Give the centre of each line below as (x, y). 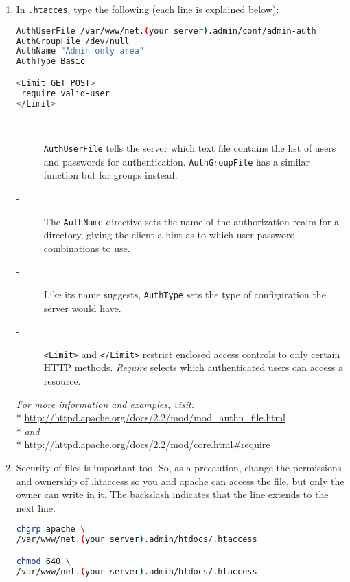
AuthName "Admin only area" (80, 51)
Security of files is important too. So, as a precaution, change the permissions (179, 468)
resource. (62, 381)
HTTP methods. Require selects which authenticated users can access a (194, 367)
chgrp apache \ (51, 529)
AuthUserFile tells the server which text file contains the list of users (190, 148)
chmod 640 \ (43, 561)
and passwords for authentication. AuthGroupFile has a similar (177, 161)
